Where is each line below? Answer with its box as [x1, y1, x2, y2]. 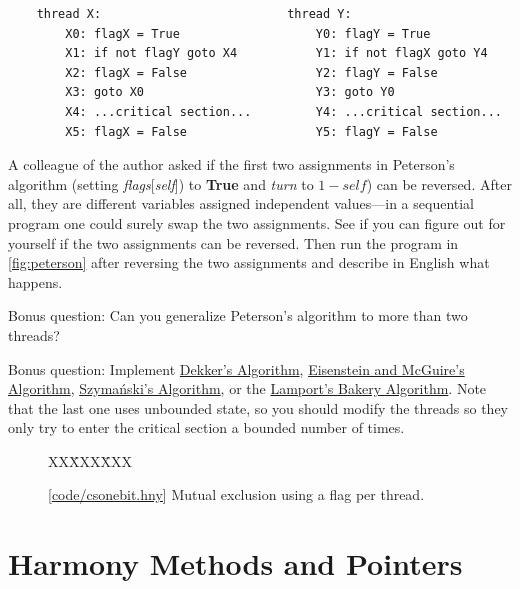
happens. [8, 271, 63, 292]
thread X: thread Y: [36, 7, 352, 21]
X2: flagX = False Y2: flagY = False [65, 65, 438, 80]
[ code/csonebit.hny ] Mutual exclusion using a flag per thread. [48, 484, 425, 505]
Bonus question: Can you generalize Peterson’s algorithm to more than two [8, 305, 468, 326]
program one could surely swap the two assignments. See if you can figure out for [8, 212, 506, 233]
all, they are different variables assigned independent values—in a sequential [8, 193, 475, 214]
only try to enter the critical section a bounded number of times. [8, 417, 405, 438]
